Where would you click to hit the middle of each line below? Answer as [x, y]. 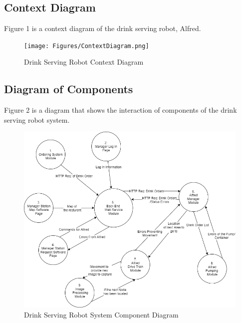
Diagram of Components [69, 89]
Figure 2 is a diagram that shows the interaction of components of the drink [120, 110]
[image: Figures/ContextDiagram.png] [87, 46]
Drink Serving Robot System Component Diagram [101, 314]
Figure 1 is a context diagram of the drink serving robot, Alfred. [103, 28]
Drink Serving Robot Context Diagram [84, 62]
